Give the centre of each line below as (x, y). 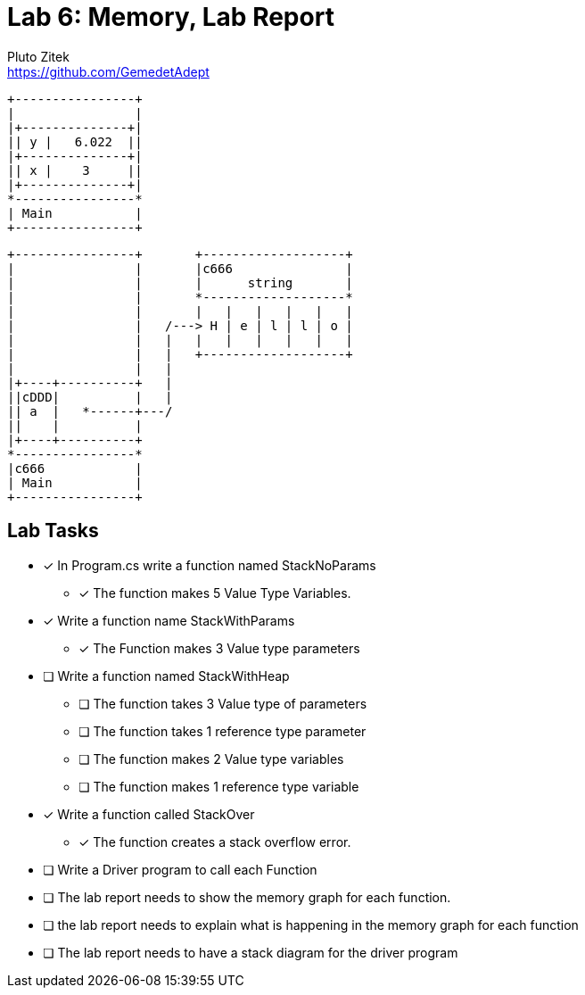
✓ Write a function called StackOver (149, 814)
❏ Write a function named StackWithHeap (166, 676)
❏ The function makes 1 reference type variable (219, 786)
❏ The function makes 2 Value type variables (211, 759)
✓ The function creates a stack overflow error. (215, 842)
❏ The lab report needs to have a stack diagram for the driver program (251, 952)
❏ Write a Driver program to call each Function (180, 869)
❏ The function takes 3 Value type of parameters (223, 703)
